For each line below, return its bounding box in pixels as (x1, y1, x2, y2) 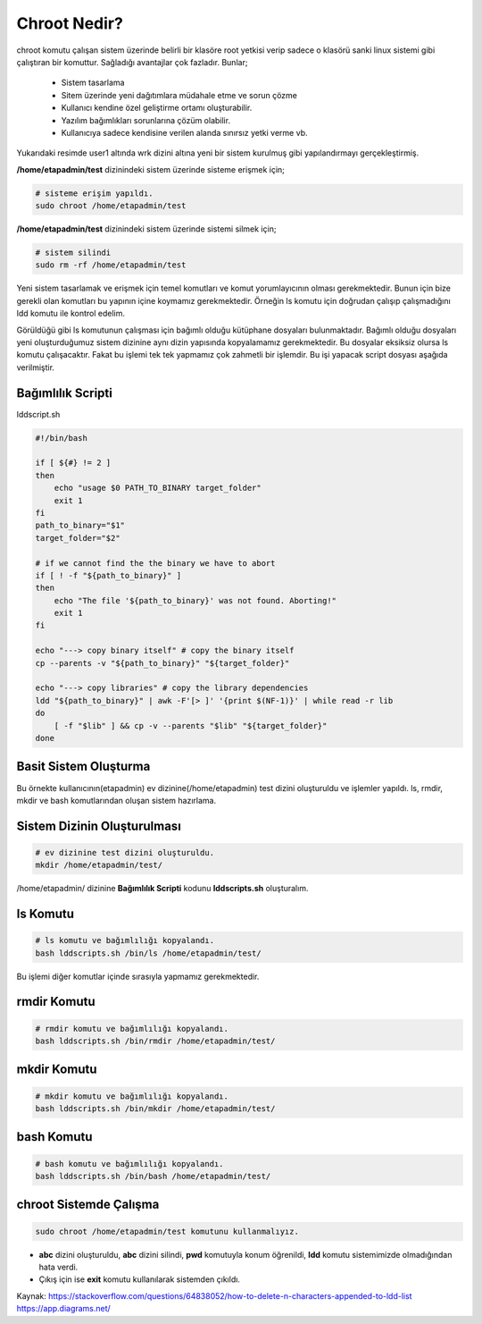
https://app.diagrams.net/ (16, 1303, 111, 1314)
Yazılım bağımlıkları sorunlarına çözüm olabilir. (61, 114, 231, 125)
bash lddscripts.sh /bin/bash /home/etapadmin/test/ (35, 1171, 271, 1181)
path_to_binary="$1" (35, 520, 125, 531)
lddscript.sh (16, 409, 61, 419)
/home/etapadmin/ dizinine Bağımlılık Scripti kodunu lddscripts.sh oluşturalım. (16, 883, 309, 894)
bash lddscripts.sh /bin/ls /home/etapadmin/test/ (35, 948, 262, 958)
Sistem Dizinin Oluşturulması (16, 818, 182, 833)
